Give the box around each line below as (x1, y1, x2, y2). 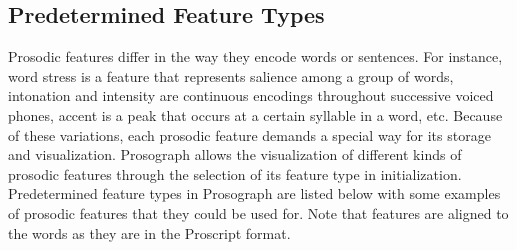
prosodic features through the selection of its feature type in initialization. (8, 163, 462, 184)
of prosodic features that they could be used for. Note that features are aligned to (8, 202, 509, 223)
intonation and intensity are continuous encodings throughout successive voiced (8, 85, 494, 106)
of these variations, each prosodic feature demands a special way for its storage (8, 124, 491, 145)
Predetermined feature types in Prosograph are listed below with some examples (8, 183, 501, 204)
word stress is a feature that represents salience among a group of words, (8, 65, 454, 86)
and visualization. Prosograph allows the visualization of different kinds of (8, 144, 462, 165)
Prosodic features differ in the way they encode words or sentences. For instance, (8, 46, 503, 67)
